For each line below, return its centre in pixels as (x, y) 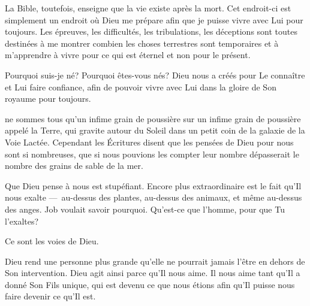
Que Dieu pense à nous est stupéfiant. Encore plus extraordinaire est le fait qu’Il (153, 185)
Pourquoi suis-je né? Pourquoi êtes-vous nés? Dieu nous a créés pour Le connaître (155, 75)
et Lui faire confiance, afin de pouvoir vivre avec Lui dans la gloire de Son (141, 87)
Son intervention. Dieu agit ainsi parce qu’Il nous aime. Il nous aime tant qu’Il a (153, 273)
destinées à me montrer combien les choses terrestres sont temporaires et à (142, 43)
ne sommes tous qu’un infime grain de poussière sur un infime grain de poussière (153, 118)
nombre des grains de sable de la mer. (74, 166)
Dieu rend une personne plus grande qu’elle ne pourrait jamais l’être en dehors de (155, 261)
